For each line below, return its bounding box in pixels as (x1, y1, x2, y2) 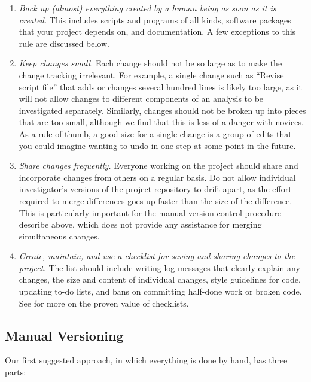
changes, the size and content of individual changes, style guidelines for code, (19, 273, 301, 286)
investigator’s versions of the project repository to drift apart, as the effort (19, 183, 292, 195)
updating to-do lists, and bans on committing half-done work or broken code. (19, 285, 302, 298)
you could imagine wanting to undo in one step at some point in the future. (19, 139, 296, 151)
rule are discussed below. (19, 37, 109, 49)
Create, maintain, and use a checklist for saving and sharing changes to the (19, 250, 295, 262)
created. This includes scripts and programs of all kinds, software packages (19, 13, 291, 26)
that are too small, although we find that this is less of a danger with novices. (19, 116, 304, 128)
